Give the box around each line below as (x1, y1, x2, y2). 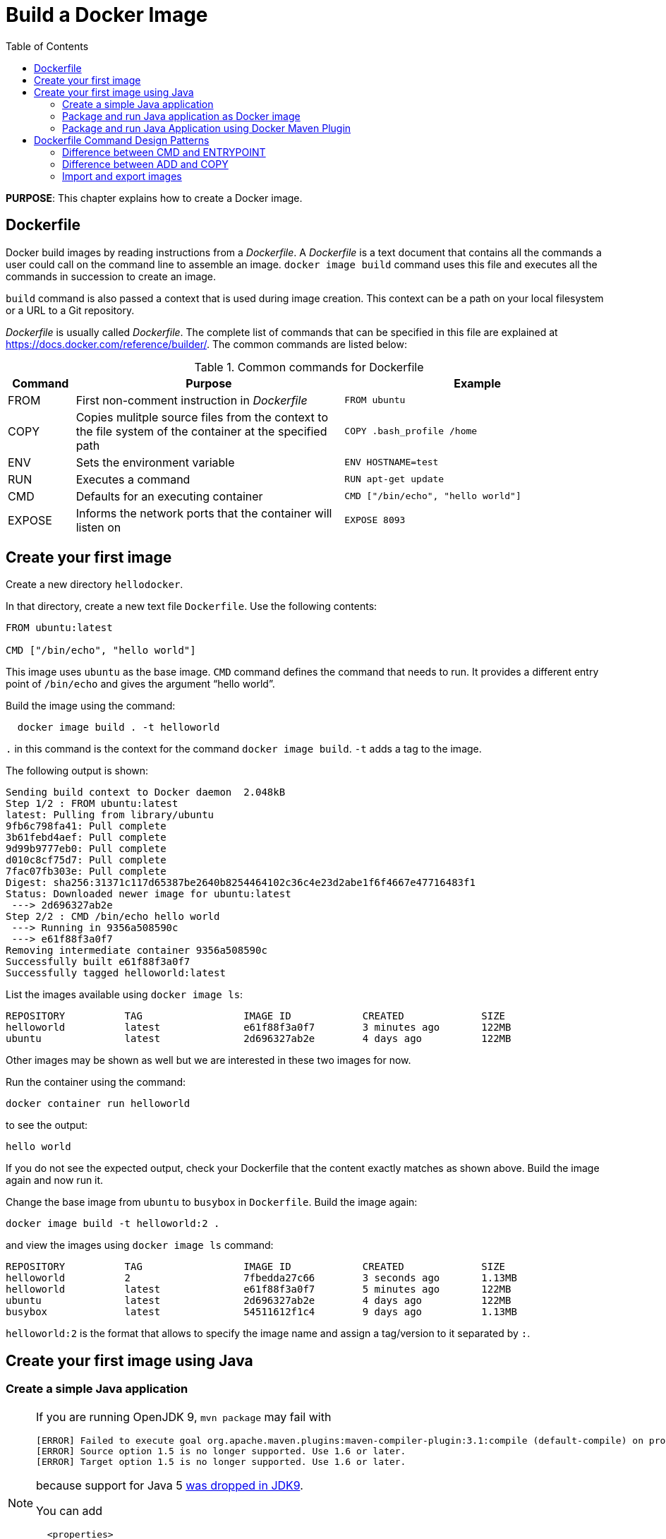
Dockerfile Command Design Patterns (34, 133, 210, 146)
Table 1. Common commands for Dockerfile (194, 359, 424, 374)
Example (454, 376, 502, 390)
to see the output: (6, 1119, 88, 1132)
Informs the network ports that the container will (75, 505, 332, 520)
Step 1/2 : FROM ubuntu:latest (6, 798, 178, 810)
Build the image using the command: (6, 700, 176, 712)
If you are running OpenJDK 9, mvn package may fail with (36, 1409, 332, 1424)
